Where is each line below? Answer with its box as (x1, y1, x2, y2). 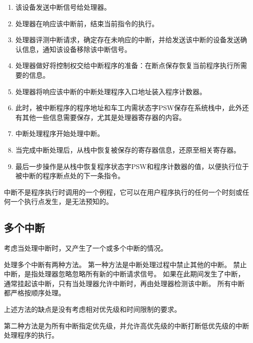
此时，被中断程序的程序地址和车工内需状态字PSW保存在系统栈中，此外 (15, 103, 242, 113)
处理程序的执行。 (4, 330, 58, 340)
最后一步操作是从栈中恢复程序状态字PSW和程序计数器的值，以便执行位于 (15, 161, 249, 171)
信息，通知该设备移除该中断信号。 (22, 44, 131, 54)
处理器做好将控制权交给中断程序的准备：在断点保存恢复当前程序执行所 (15, 60, 240, 70)
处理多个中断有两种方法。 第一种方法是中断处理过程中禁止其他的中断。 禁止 (4, 259, 247, 269)
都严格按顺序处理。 (4, 288, 65, 298)
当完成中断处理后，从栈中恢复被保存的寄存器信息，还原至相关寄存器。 (15, 144, 240, 154)
